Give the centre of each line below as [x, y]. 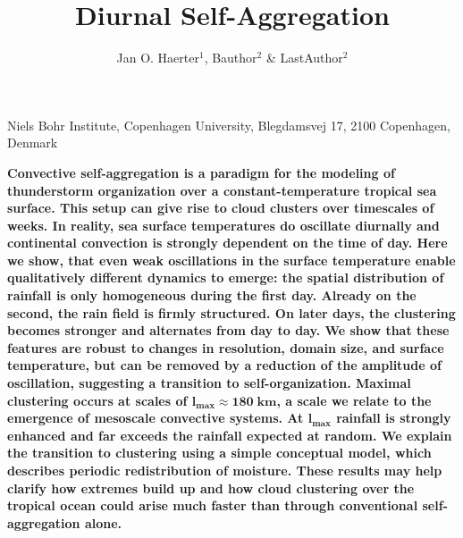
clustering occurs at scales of [97, 400]
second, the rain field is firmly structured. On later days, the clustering [231, 312]
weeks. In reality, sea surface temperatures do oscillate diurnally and [223, 225]
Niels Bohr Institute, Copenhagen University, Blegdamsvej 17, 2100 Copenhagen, [229, 125]
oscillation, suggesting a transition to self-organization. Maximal [209, 383]
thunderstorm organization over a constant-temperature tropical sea [222, 190]
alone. [103, 522]
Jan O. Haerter [158, 58]
